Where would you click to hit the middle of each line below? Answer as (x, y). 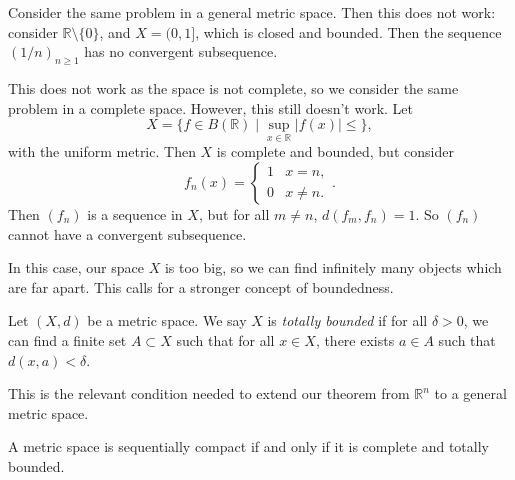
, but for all (234, 213)
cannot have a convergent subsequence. (127, 233)
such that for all (225, 339)
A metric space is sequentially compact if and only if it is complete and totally (248, 446)
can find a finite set (67, 339)
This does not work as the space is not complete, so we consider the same (233, 87)
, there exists (355, 339)
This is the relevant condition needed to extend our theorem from (209, 393)
